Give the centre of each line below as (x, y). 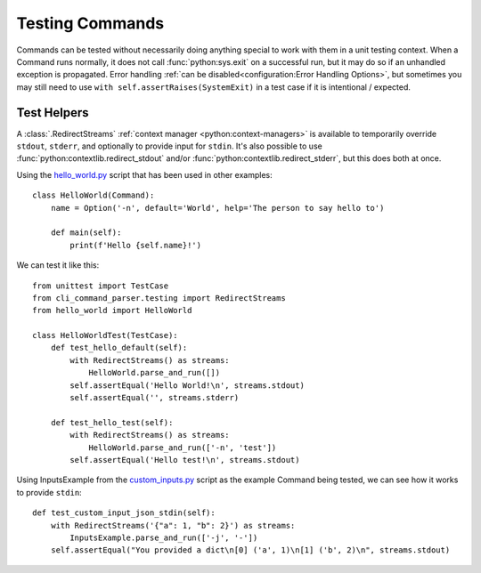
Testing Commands (90, 23)
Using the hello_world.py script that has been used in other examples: (144, 174)
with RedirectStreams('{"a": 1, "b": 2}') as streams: (173, 525)
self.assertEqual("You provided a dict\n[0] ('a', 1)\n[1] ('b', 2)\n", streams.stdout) (250, 550)
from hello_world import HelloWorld (112, 311)
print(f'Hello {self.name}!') (136, 245)
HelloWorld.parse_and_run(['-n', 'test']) (183, 448)
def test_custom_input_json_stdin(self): (124, 513)
